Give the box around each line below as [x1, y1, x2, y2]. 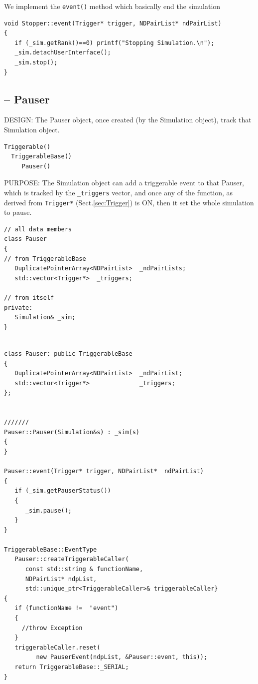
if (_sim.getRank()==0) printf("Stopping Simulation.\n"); [14, 39, 215, 46]
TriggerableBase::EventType [4, 546, 97, 553]
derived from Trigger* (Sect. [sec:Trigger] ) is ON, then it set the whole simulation [4, 197, 254, 207]
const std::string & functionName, [25, 566, 143, 573]
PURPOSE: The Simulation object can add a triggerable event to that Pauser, [4, 177, 244, 188]
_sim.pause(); [25, 507, 72, 514]
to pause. [4, 207, 32, 217]
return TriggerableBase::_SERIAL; [14, 664, 129, 671]
